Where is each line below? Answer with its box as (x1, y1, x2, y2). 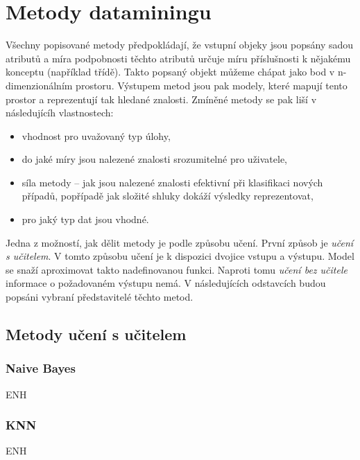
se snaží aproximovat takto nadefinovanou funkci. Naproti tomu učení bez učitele (6, 262, 348, 276)
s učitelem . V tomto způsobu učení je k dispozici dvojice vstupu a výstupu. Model (6, 249, 354, 263)
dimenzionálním (6, 78, 73, 92)
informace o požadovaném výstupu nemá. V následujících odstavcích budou (6, 276, 326, 290)
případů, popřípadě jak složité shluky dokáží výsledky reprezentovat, (22, 188, 314, 203)
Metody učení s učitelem (6, 324, 187, 345)
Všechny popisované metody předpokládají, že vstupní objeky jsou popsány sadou (6, 37, 354, 52)
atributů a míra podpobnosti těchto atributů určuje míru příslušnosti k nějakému (6, 51, 351, 65)
